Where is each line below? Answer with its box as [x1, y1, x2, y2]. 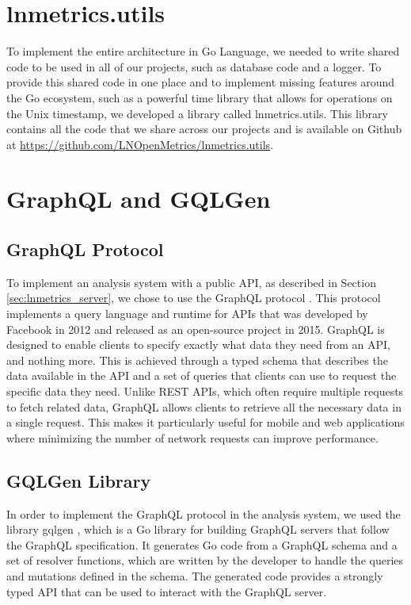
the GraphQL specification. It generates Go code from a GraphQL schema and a [6, 536, 398, 553]
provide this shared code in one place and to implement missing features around [6, 74, 395, 90]
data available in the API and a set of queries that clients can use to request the [6, 367, 397, 384]
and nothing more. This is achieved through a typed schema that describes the [6, 351, 388, 368]
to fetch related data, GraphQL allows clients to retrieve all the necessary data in [6, 398, 401, 415]
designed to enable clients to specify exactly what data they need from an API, [6, 336, 391, 353]
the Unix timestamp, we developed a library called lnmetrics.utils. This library [6, 105, 388, 121]
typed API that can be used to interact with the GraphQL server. [6, 583, 327, 599]
